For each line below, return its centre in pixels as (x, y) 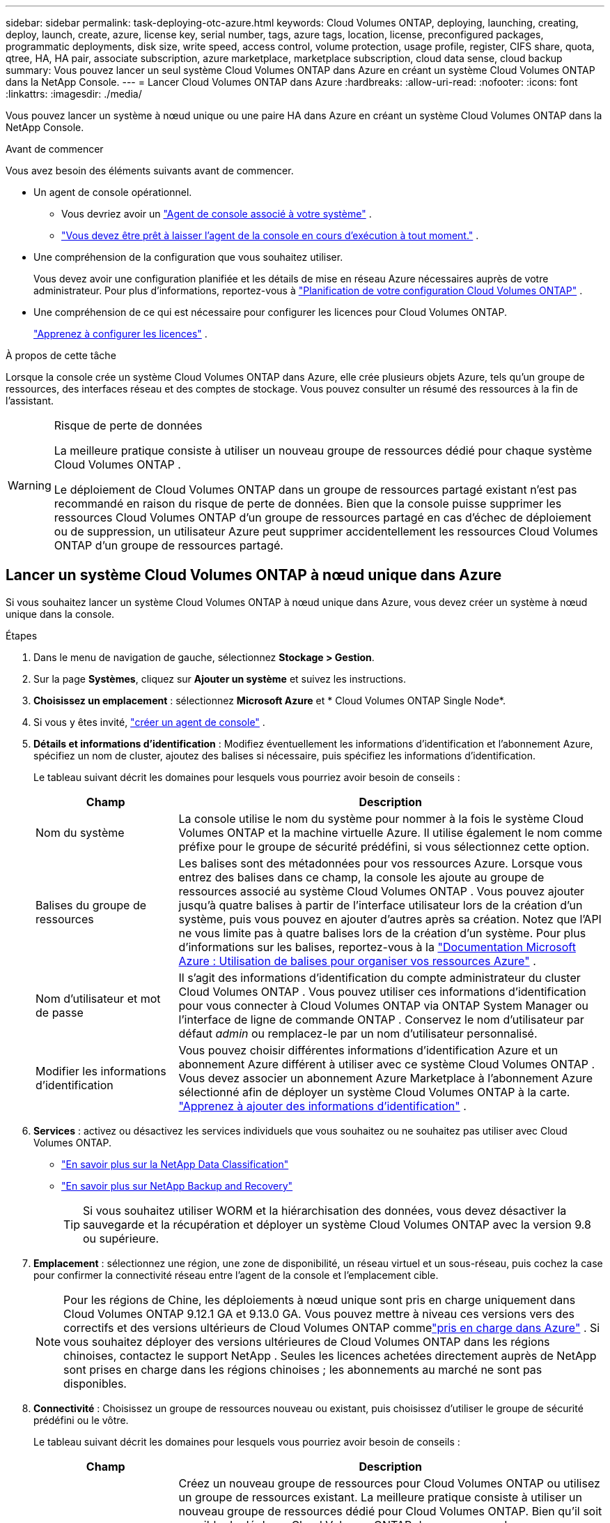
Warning (30, 485)
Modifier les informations (101, 1071)
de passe (60, 1012)
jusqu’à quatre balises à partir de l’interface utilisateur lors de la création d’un (381, 905)
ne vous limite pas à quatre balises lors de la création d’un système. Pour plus (382, 933)
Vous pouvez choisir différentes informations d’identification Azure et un (368, 1050)
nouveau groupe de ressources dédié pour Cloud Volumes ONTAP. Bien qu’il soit (390, 1511)
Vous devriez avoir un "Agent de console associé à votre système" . (217, 214)
